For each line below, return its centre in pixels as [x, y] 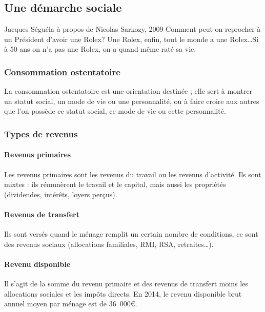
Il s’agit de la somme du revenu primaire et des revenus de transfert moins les [126, 284]
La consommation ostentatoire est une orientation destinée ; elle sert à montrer [128, 91]
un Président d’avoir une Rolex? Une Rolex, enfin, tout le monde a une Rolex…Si [131, 39]
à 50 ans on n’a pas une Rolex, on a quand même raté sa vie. [100, 49]
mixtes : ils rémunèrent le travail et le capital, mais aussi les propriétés [115, 184]
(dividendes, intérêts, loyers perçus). [61, 194]
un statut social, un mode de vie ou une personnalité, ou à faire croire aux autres [132, 101]
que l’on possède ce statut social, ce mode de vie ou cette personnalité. [115, 111]
